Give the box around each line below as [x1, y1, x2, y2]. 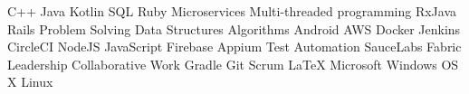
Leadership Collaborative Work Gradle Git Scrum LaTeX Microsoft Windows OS [7, 54, 459, 73]
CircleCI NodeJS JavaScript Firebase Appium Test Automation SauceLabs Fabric [7, 37, 462, 56]
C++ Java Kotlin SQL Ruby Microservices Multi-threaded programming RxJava [7, 2, 457, 20]
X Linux [7, 72, 53, 91]
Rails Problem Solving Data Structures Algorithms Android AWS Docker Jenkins [7, 19, 461, 38]
